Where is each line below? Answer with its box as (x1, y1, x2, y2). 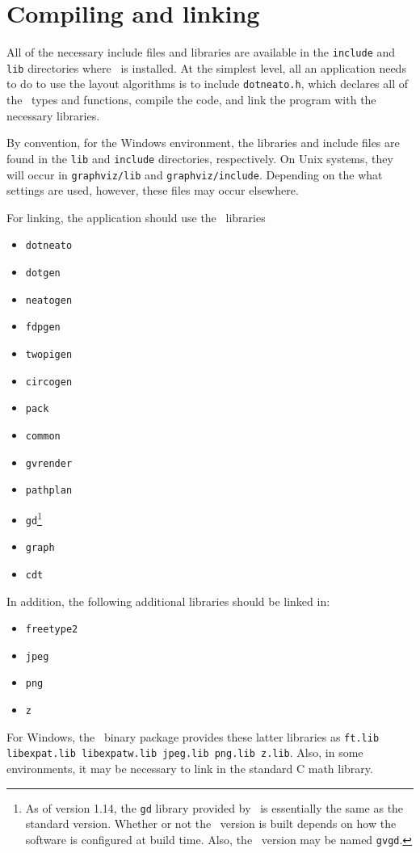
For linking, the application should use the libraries (6, 208, 266, 225)
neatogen (25, 294, 73, 306)
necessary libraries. (6, 107, 100, 124)
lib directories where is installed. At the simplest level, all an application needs (6, 59, 406, 76)
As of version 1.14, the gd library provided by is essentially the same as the (25, 799, 404, 816)
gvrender (25, 457, 73, 469)
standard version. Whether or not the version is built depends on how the (25, 815, 397, 832)
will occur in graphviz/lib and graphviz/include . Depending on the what (6, 166, 383, 183)
